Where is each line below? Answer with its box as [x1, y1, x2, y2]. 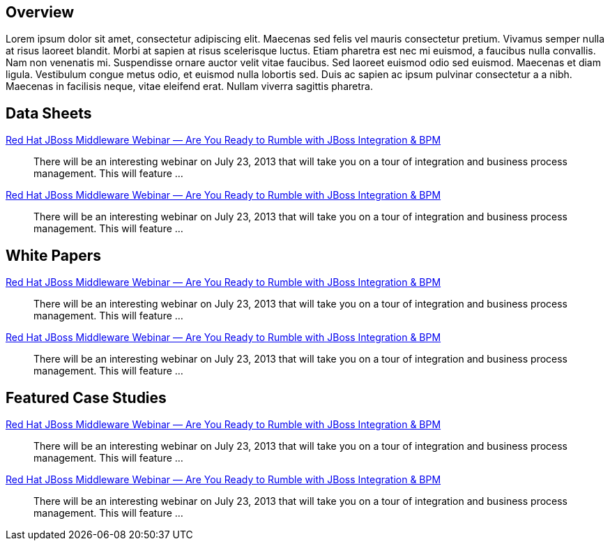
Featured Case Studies [6, 388, 167, 407]
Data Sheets [6, 104, 92, 122]
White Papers [6, 246, 102, 264]
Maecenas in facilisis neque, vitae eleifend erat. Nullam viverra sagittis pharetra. [6, 80, 373, 93]
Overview [6, 3, 75, 21]
